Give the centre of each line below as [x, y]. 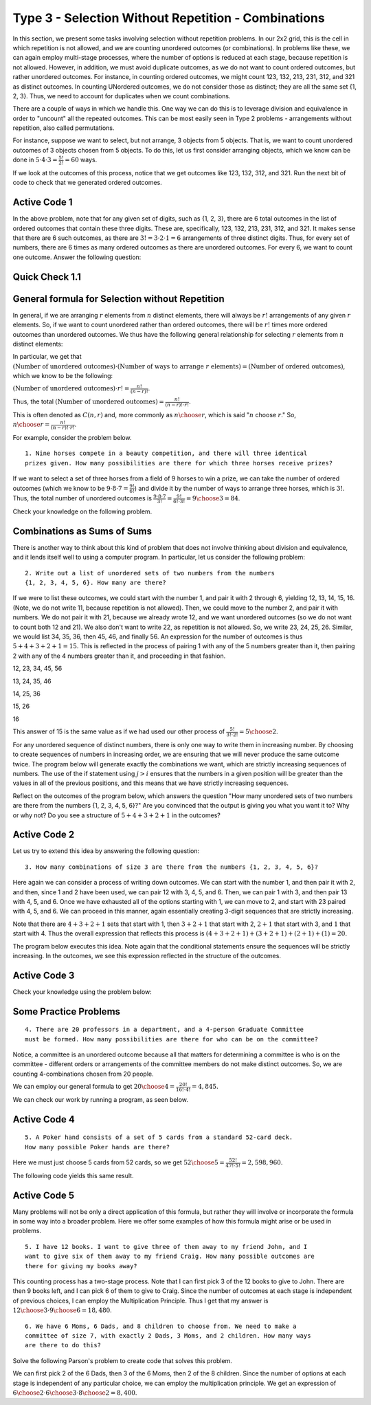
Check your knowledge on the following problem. [82, 511]
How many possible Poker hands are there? [98, 1147]
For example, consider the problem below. [72, 437]
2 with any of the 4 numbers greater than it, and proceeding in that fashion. [119, 656]
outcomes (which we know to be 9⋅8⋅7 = [70, 488]
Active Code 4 [44, 1119]
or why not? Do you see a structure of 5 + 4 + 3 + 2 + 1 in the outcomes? [117, 815]
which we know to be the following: [63, 376]
